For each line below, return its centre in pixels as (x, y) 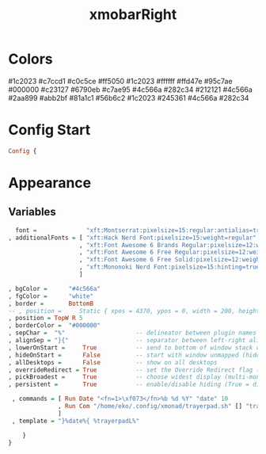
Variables (32, 212)
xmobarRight (133, 15)
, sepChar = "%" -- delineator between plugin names (133, 333)
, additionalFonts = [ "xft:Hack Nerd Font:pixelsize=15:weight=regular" (133, 238)
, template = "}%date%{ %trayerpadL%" (76, 421)
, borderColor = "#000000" (55, 326)
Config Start (49, 130)
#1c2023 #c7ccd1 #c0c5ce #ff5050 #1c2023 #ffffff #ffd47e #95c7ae (120, 81)
